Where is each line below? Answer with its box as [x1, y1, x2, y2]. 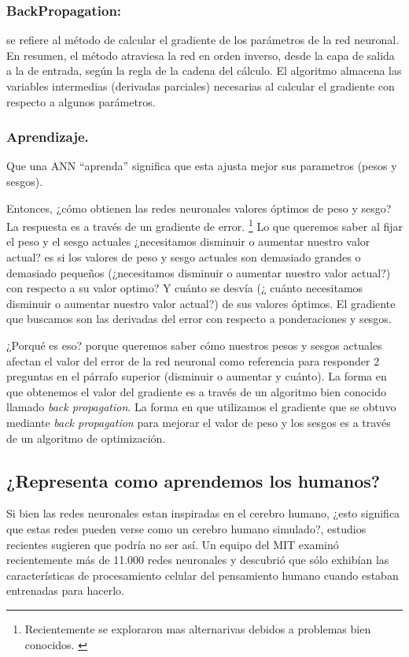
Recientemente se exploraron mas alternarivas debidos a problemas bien [24, 620, 371, 637]
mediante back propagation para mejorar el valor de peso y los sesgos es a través [6, 414, 391, 430]
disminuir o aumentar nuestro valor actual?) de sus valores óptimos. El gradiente [6, 295, 396, 311]
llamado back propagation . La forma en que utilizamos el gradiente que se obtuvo [6, 399, 396, 415]
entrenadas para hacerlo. [6, 582, 124, 599]
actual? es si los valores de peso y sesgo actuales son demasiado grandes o [6, 249, 361, 265]
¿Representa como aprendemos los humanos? [6, 468, 381, 492]
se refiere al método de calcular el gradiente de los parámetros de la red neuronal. [6, 32, 400, 48]
